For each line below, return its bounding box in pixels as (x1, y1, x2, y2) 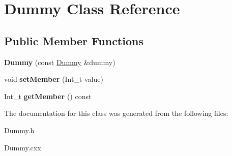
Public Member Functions (4, 33, 143, 48)
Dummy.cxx (4, 142, 41, 152)
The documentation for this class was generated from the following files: (4, 108, 228, 118)
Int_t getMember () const (4, 90, 92, 101)
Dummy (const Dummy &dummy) (4, 56, 115, 67)
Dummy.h (4, 124, 35, 135)
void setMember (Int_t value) (4, 74, 103, 84)
